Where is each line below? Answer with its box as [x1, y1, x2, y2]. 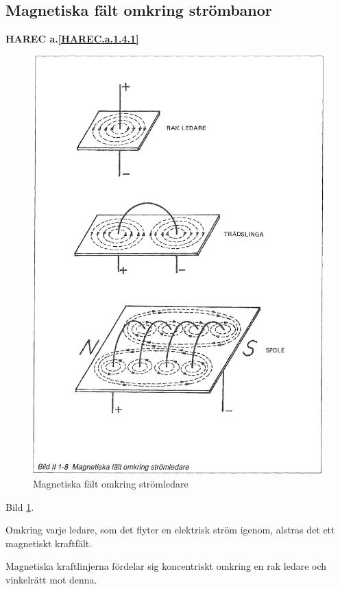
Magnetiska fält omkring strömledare [33, 477, 189, 491]
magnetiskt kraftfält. [5, 536, 93, 550]
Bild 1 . [5, 499, 34, 514]
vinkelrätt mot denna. [5, 573, 97, 586]
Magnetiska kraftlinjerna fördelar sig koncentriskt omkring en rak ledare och [5, 559, 327, 573]
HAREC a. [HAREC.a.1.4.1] [5, 32, 139, 46]
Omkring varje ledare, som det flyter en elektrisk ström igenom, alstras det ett [5, 522, 335, 537]
